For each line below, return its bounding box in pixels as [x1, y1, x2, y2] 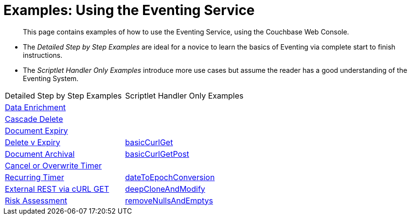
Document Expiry [5, 125, 68, 135]
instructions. [23, 51, 63, 59]
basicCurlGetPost [125, 149, 189, 159]
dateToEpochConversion [125, 172, 215, 182]
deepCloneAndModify [125, 184, 205, 194]
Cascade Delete [5, 114, 63, 124]
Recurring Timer [5, 172, 64, 182]
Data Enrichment [5, 102, 66, 112]
